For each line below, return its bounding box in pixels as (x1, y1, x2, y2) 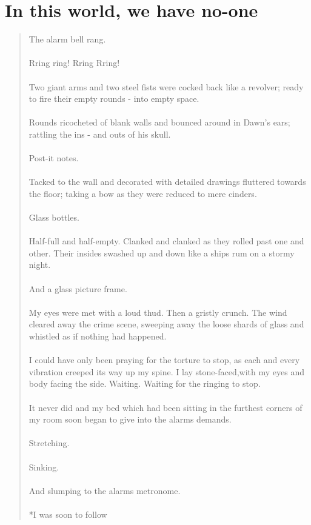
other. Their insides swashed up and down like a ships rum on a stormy (28, 246, 295, 259)
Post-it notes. (28, 152, 79, 164)
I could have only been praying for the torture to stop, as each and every (28, 353, 300, 366)
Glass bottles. (28, 211, 79, 224)
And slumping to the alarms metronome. (28, 484, 181, 497)
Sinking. (28, 460, 59, 473)
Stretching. (28, 436, 70, 449)
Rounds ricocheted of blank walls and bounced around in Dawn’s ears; (28, 116, 290, 129)
